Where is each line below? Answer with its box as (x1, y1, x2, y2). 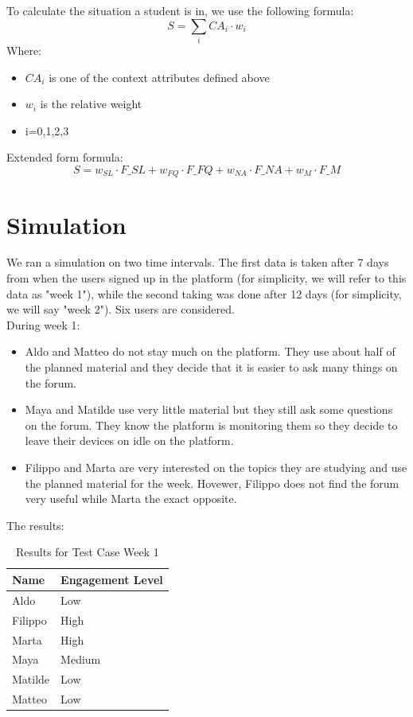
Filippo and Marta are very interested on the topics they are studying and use (25, 459, 407, 475)
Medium (60, 651, 101, 668)
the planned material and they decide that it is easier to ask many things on (25, 359, 398, 376)
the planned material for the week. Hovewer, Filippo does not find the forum (25, 474, 399, 491)
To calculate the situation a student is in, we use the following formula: (6, 2, 354, 18)
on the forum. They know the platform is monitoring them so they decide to (25, 416, 398, 433)
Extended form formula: (6, 149, 123, 166)
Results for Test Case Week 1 (16, 544, 159, 560)
